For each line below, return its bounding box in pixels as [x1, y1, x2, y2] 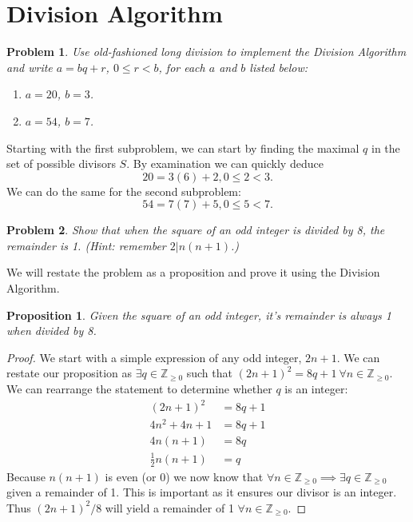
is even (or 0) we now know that [105, 468, 264, 484]
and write [6, 58, 53, 75]
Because [6, 468, 46, 484]
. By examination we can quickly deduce [126, 155, 324, 172]
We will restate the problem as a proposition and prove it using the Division [6, 264, 380, 281]
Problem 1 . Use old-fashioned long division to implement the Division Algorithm [6, 43, 407, 60]
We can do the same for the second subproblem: [6, 182, 241, 199]
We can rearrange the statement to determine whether [6, 381, 272, 397]
